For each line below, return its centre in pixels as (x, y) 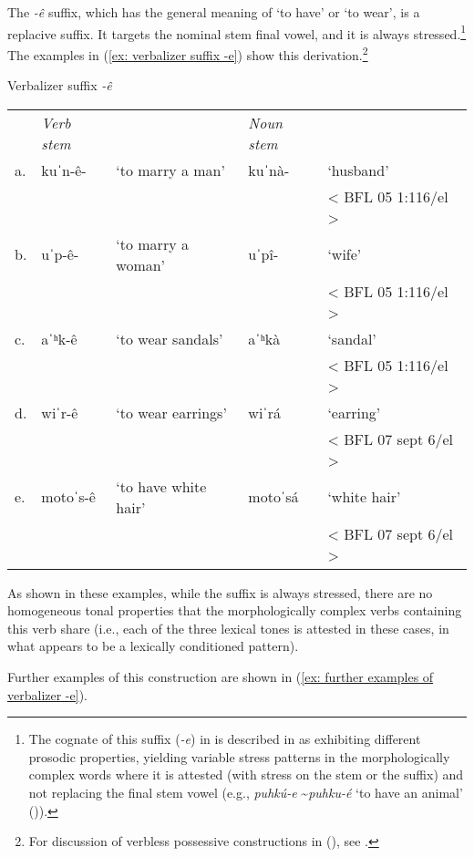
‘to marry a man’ (170, 170)
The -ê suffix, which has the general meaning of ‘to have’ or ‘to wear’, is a (214, 12)
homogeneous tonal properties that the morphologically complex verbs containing (235, 610)
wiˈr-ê (60, 412)
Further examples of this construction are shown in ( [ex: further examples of (221, 677)
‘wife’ (345, 254)
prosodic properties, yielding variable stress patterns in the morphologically (239, 756)
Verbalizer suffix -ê (60, 85)
